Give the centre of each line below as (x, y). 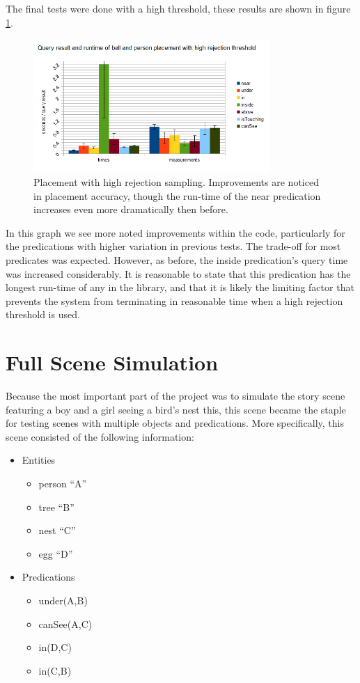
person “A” (63, 484)
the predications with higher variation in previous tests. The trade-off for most (173, 246)
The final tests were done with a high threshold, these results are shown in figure (178, 8)
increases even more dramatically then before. (131, 209)
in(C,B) (55, 670)
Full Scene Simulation (112, 362)
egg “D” (56, 553)
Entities (39, 460)
